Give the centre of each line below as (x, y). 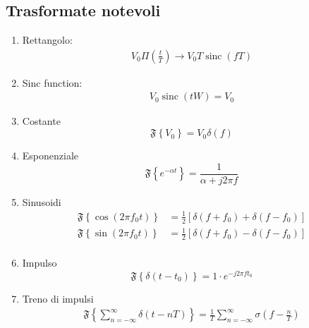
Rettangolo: (47, 40)
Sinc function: (52, 82)
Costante (41, 121)
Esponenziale (50, 156)
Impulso (40, 263)
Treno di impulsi (58, 298)
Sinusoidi (42, 201)
